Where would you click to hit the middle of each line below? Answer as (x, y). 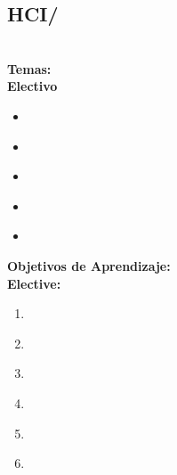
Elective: (34, 283)
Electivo (32, 86)
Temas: (29, 68)
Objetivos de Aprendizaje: (89, 265)
